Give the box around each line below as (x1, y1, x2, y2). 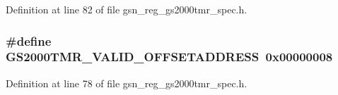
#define (6, 32, 52, 49)
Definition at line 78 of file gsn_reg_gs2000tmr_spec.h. (6, 75, 247, 90)
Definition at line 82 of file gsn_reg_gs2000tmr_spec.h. (6, 2, 247, 16)
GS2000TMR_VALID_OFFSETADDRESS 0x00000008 (6, 48, 333, 65)
